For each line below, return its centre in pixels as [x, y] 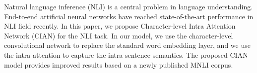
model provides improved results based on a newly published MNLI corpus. [119, 64]
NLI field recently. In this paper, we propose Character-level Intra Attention [120, 26]
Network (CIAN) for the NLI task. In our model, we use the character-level [119, 35]
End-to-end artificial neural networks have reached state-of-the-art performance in [129, 16]
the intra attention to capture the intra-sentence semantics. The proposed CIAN [126, 55]
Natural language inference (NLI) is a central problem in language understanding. [128, 6]
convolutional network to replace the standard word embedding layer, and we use [127, 45]
